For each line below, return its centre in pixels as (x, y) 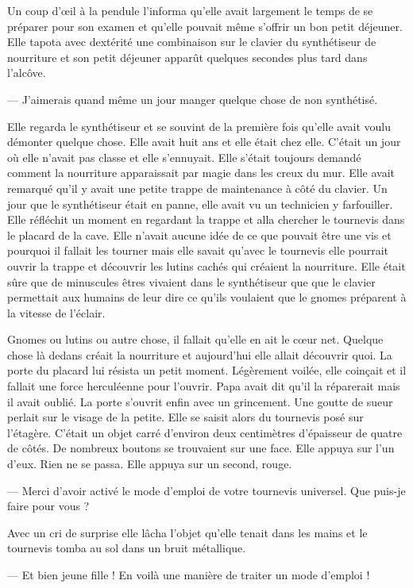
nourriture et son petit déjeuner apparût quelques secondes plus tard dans (187, 57)
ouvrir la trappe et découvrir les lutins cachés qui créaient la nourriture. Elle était (206, 265)
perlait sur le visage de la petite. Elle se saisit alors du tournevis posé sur (185, 417)
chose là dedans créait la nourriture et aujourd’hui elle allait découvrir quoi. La (200, 354)
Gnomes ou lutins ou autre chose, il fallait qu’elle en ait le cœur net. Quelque (195, 339)
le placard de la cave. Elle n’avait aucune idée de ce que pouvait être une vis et (199, 234)
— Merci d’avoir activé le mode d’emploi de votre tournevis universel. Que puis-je (206, 490)
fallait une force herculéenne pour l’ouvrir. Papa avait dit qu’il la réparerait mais (204, 386)
